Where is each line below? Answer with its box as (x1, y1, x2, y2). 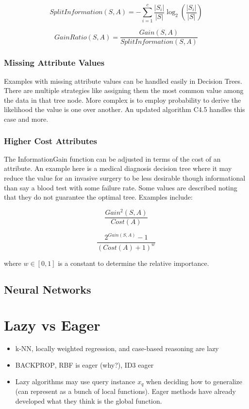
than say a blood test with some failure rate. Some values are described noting (4, 182, 237, 192)
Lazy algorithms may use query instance (15, 376, 135, 386)
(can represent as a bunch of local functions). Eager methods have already (15, 386, 236, 396)
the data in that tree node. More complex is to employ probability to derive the (4, 94, 241, 105)
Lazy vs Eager (4, 315, 100, 335)
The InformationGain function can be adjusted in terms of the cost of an (4, 153, 221, 164)
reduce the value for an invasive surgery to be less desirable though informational (4, 172, 246, 183)
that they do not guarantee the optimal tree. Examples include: (4, 192, 193, 202)
